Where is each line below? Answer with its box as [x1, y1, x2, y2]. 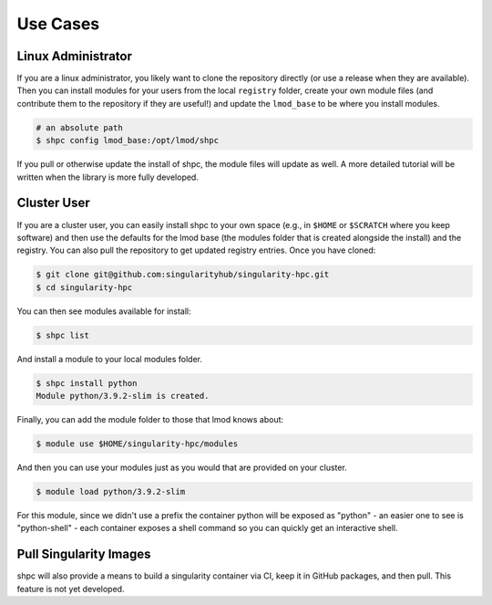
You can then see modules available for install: [16, 306, 191, 317]
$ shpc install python [36, 378, 138, 388]
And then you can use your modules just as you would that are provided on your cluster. [16, 462, 348, 473]
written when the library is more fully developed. [16, 172, 200, 183]
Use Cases [16, 14, 100, 34]
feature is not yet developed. [16, 583, 125, 594]
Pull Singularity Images [16, 547, 151, 562]
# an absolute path [36, 122, 123, 132]
